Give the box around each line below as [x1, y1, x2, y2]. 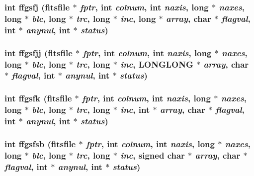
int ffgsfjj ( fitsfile [4, 46, 73, 59]
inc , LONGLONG [120, 58, 193, 70]
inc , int [120, 103, 150, 116]
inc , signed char [120, 149, 185, 161]
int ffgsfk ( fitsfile [4, 92, 72, 104]
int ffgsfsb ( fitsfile [4, 137, 76, 150]
